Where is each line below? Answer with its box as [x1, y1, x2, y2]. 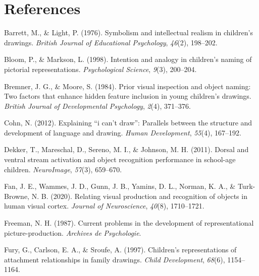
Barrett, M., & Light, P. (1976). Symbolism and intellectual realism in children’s [4, 27, 253, 38]
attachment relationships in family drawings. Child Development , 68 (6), [4, 254, 225, 264]
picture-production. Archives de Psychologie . [4, 227, 141, 238]
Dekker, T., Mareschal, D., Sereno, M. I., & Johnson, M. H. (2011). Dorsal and [4, 144, 249, 155]
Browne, [4, 190, 30, 201]
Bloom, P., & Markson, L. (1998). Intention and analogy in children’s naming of [4, 54, 252, 64]
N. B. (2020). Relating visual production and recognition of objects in [31, 190, 247, 201]
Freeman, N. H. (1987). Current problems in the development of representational [4, 218, 254, 228]
